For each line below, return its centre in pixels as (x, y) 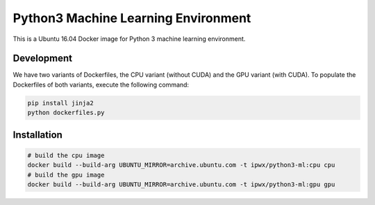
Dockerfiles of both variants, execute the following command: (101, 84)
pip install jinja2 (60, 103)
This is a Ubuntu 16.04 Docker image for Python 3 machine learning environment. (129, 39)
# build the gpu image (66, 175)
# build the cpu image (66, 155)
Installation (37, 135)
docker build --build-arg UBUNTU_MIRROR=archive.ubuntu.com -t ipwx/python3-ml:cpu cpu (181, 165)
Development (43, 59)
